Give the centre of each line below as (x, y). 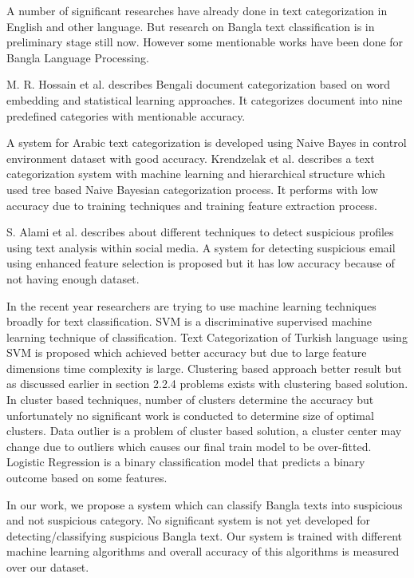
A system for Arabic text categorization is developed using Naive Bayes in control (207, 143)
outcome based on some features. (87, 478)
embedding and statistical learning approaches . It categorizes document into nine (205, 99)
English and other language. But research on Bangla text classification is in (191, 26)
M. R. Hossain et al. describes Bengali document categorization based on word (199, 84)
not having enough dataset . (73, 278)
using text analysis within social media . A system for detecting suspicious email (201, 247)
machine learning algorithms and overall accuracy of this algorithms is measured (203, 551)
